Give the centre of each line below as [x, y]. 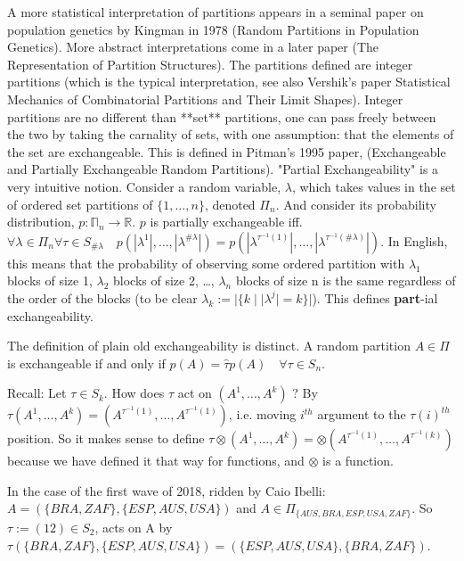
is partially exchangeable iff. [226, 222]
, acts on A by [134, 527]
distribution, [41, 222]
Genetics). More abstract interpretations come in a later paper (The [193, 47]
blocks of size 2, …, [163, 280]
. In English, [414, 240]
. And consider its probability [356, 204]
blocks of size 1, [50, 280]
